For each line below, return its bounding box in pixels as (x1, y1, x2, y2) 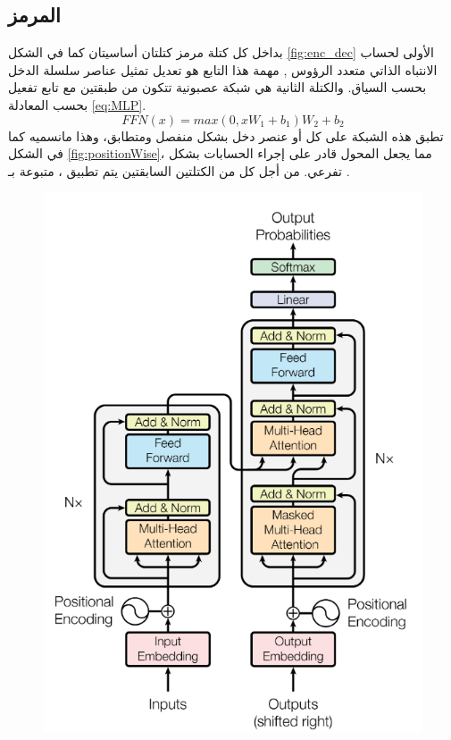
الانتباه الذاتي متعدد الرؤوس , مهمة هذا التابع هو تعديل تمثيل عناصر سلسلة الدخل (8, 60, 438, 79)
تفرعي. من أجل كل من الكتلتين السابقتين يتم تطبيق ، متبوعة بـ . (8, 161, 350, 180)
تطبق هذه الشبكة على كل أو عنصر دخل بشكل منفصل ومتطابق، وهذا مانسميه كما (8, 126, 444, 145)
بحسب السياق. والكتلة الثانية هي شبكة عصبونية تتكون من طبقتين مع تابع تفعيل (8, 78, 427, 97)
